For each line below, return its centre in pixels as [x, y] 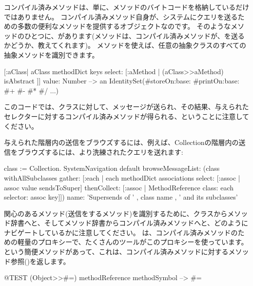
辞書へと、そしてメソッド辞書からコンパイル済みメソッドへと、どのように [129, 223]
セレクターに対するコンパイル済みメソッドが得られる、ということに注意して [127, 116]
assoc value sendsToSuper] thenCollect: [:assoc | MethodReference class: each [119, 187]
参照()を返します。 [40, 261]
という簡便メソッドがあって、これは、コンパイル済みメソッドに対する [116, 252]
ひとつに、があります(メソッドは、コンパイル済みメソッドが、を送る [134, 35]
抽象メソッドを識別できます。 [51, 54]
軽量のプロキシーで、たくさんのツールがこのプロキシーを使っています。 [133, 242]
